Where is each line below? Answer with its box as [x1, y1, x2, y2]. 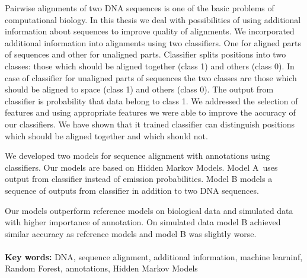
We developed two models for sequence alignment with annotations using [5, 149, 270, 162]
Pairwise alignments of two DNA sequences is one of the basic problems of [5, 2, 274, 14]
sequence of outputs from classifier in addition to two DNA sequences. [5, 184, 259, 196]
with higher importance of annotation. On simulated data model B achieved [5, 216, 281, 228]
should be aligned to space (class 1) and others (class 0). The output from [5, 83, 274, 95]
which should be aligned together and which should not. [5, 129, 208, 142]
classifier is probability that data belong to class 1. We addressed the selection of [5, 94, 298, 107]
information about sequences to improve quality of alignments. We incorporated [5, 25, 295, 37]
